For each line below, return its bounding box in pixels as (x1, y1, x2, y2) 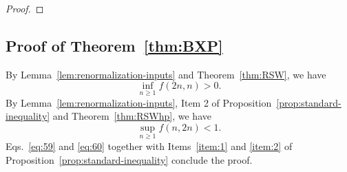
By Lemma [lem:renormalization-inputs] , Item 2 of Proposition (6, 95, 272, 109)
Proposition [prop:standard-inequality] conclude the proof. (6, 152, 253, 166)
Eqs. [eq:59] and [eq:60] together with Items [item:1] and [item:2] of (6, 139, 293, 153)
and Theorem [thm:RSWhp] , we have (52, 109, 211, 123)
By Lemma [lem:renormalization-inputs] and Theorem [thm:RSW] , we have (6, 67, 326, 81)
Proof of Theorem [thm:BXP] (6, 34, 223, 56)
